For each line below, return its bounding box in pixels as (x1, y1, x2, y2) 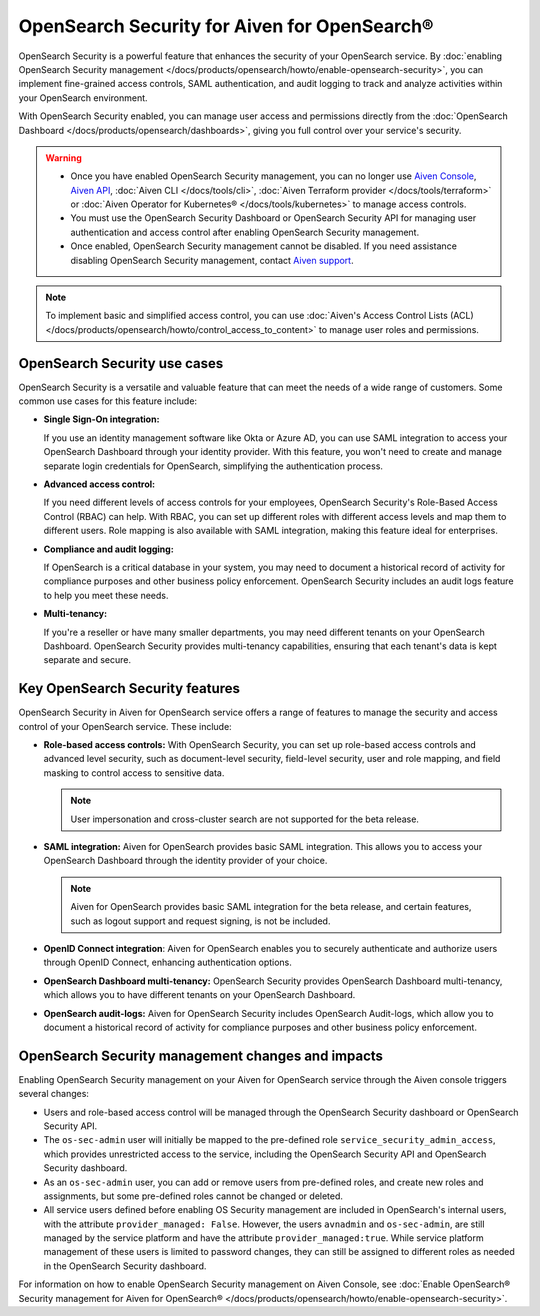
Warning (45, 151, 82, 164)
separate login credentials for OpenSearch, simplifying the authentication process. (43, 460, 384, 472)
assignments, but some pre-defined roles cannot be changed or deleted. (43, 1190, 344, 1202)
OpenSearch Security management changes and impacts (18, 1047, 384, 1064)
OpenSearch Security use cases (18, 355, 224, 372)
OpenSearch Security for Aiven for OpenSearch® (18, 15, 434, 37)
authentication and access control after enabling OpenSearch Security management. (70, 226, 420, 238)
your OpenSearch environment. (18, 91, 149, 104)
